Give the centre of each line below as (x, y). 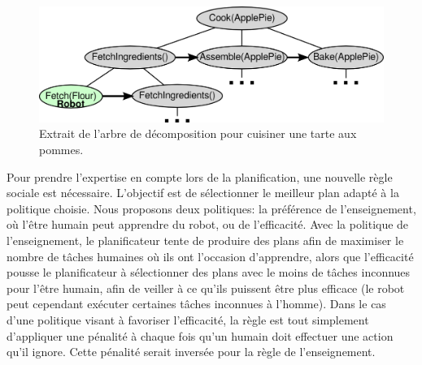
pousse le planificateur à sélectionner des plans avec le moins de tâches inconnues (209, 272)
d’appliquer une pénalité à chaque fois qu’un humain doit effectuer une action (200, 335)
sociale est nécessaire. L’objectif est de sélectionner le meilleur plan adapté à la (203, 193)
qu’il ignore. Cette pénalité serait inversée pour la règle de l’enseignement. (191, 352)
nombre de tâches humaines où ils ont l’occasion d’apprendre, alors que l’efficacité (210, 256)
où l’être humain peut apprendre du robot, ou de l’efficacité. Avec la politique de (208, 224)
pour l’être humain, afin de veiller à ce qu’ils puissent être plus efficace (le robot (206, 288)
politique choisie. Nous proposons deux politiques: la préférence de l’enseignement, (211, 208)
